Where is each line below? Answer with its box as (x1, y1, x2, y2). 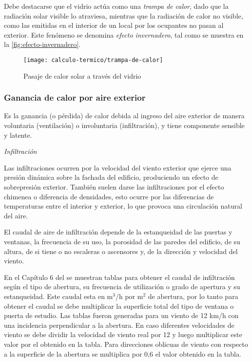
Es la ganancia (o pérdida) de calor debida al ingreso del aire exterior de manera (4, 110, 245, 121)
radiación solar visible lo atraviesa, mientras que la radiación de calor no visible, (4, 10, 243, 21)
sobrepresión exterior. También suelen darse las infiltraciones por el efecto (4, 182, 224, 192)
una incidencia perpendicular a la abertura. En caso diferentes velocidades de (4, 319, 234, 330)
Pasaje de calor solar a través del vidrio (23, 70, 141, 81)
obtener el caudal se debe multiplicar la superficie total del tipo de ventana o (4, 300, 234, 311)
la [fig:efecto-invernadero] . (4, 39, 81, 49)
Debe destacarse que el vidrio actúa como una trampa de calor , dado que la (4, 1, 229, 11)
